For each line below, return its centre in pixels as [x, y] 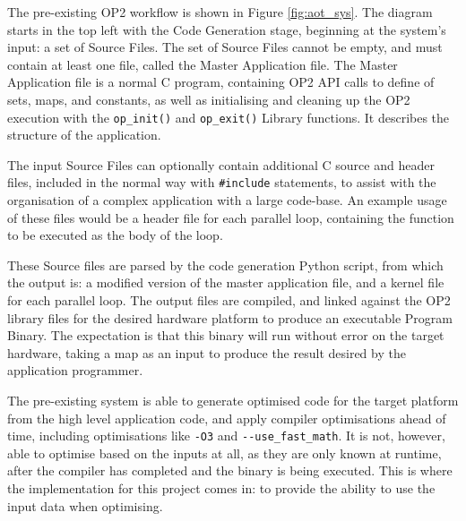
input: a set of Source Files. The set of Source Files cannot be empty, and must [225, 47]
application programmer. [75, 370]
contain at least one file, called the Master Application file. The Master [203, 64]
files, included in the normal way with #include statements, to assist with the [222, 182]
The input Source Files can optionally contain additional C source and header [221, 164]
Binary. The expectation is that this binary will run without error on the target [226, 335]
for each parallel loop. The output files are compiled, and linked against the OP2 [229, 300]
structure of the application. [84, 135]
